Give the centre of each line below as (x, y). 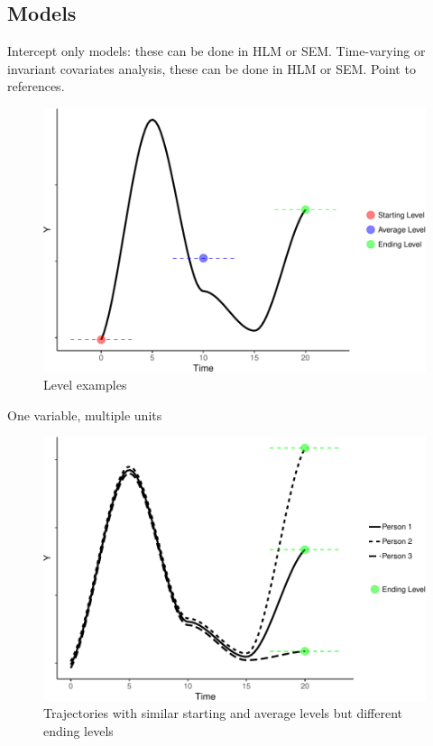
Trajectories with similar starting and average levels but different (223, 713)
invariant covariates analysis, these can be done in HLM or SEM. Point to (212, 68)
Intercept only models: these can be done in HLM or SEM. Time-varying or (216, 51)
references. (36, 86)
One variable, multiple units (85, 414)
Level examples (85, 385)
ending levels (78, 731)
